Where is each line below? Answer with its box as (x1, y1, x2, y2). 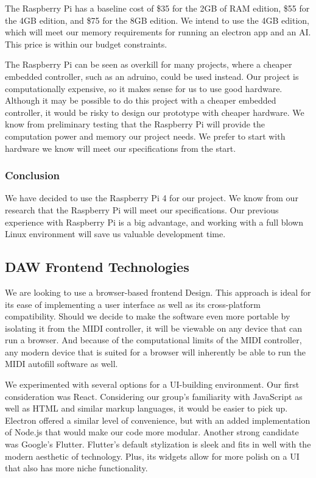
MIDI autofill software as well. (5, 357, 118, 370)
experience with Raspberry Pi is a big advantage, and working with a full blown (5, 215, 303, 228)
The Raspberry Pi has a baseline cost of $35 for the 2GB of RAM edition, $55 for (5, 2, 310, 14)
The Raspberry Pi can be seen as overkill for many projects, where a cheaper (5, 58, 292, 71)
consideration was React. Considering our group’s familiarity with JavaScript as (5, 390, 303, 402)
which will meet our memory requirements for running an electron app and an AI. (5, 26, 311, 38)
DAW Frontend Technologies (5, 257, 189, 276)
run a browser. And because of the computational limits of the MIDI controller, (5, 334, 302, 346)
